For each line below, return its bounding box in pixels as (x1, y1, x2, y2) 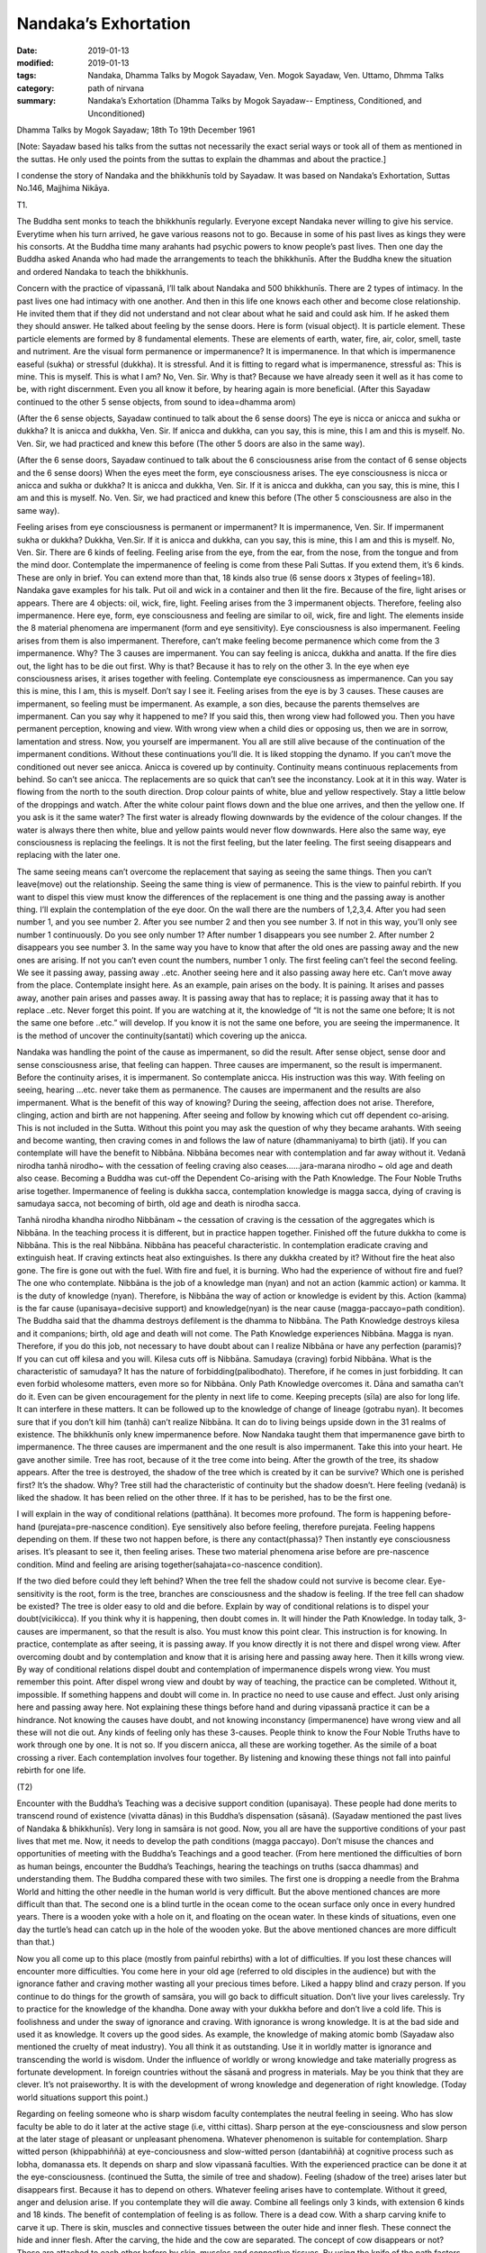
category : (16, 82, 55, 94)
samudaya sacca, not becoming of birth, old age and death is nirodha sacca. (16, 1198, 301, 1209)
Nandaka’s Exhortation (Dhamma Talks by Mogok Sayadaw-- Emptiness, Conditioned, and (87, 96, 422, 106)
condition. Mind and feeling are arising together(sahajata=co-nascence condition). (16, 1559, 323, 1570)
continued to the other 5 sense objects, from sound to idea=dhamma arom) (16, 397, 296, 407)
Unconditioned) (87, 108, 146, 119)
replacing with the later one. (16, 850, 121, 861)
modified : (16, 57, 54, 68)
